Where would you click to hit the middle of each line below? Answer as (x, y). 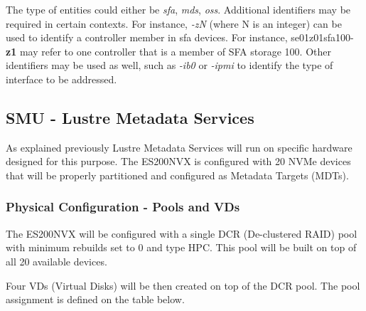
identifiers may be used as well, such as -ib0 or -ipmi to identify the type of (169, 65)
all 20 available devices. (56, 261)
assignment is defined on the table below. (95, 299)
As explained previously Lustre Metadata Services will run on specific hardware (179, 147)
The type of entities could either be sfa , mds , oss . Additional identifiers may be (178, 9)
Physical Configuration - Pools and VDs (123, 207)
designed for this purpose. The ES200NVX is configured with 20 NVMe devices (178, 161)
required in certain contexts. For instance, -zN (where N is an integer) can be (174, 23)
